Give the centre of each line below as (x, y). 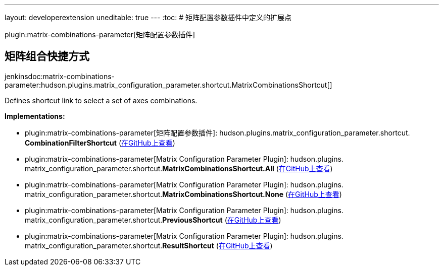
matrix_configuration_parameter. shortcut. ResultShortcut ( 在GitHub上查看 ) (149, 245)
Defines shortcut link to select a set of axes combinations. (101, 100)
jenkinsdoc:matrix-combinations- (60, 76)
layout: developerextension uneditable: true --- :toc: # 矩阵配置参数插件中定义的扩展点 (148, 17)
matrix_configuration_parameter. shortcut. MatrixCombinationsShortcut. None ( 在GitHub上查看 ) (183, 194)
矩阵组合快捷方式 (47, 56)
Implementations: (35, 116)
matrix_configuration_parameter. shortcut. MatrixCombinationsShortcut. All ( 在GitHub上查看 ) (179, 168)
